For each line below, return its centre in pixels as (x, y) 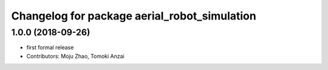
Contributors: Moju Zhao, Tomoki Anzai (75, 56)
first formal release (50, 47)
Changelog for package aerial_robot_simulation (134, 16)
